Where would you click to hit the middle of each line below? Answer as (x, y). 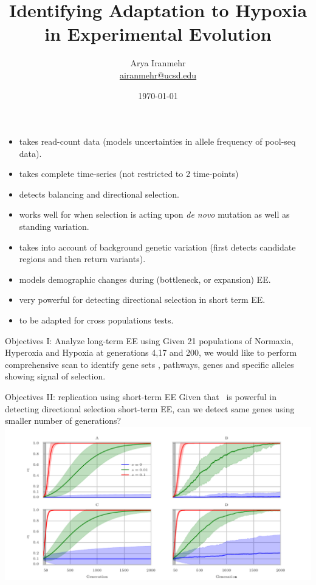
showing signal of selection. (55, 376)
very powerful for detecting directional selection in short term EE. (142, 299)
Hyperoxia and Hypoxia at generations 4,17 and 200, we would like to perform (151, 352)
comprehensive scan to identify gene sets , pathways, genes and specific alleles (149, 364)
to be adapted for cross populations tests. (96, 320)
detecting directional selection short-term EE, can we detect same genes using (150, 408)
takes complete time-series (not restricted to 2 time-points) (129, 174)
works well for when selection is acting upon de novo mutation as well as (154, 214)
